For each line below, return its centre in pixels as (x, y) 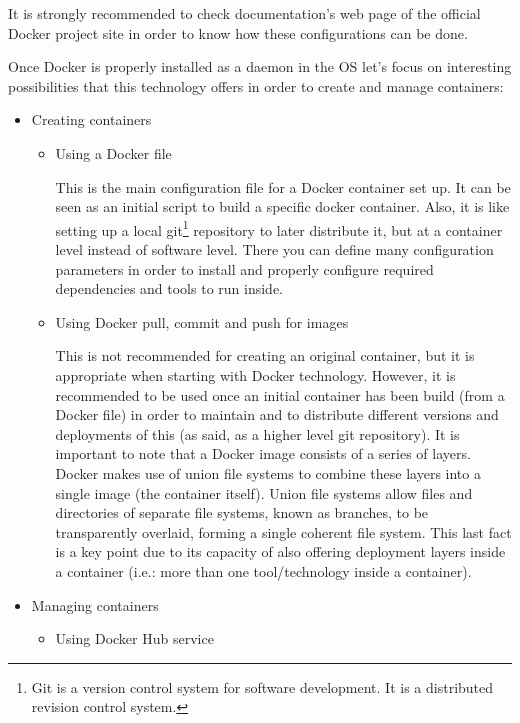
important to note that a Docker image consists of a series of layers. (263, 453)
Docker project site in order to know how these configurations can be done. (238, 32)
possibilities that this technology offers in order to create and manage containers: (256, 85)
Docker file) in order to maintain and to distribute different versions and (277, 414)
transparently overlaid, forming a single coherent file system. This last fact (283, 531)
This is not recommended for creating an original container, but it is (265, 355)
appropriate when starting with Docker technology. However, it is (255, 374)
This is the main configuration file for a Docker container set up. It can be (283, 186)
